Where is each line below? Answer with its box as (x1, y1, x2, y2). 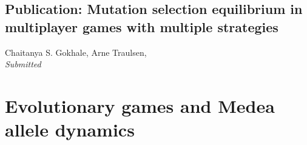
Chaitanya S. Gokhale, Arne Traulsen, (5, 46, 147, 58)
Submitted (5, 58, 41, 70)
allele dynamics (5, 117, 135, 142)
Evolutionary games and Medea (5, 93, 275, 118)
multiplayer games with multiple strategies (5, 17, 278, 36)
